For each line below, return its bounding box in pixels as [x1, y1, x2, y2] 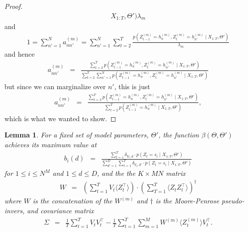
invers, [4, 205, 25, 216]
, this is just [114, 81, 150, 91]
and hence [4, 49, 35, 59]
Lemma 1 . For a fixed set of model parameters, [4, 130, 149, 140]
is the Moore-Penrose [155, 196, 220, 206]
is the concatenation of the [32, 196, 112, 206]
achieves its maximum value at [4, 139, 97, 150]
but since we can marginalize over [4, 81, 106, 91]
